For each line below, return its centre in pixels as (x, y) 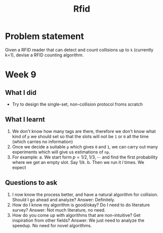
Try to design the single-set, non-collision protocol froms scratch (77, 104)
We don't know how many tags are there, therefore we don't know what (84, 131)
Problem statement (45, 36)
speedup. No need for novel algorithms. (52, 225)
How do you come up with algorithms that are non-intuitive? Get (76, 215)
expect (19, 167)
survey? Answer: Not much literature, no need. (59, 210)
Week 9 (21, 75)
